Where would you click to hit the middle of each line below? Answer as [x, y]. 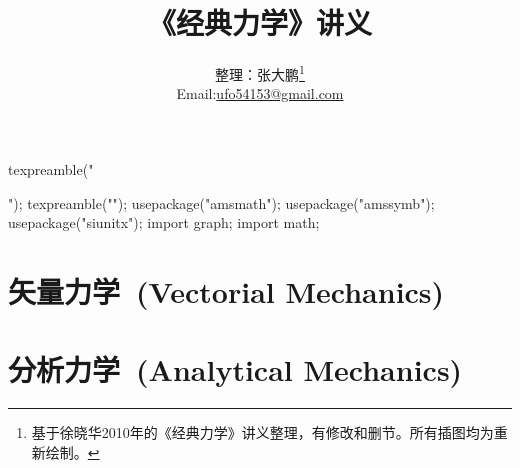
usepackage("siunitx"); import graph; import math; [164, 222]
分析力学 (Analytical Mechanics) [235, 369]
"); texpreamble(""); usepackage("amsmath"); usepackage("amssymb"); [221, 202]
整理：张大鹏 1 [260, 72]
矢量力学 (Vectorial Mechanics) [226, 290]
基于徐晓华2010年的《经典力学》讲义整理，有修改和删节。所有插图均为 [262, 432]
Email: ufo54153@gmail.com [260, 93]
